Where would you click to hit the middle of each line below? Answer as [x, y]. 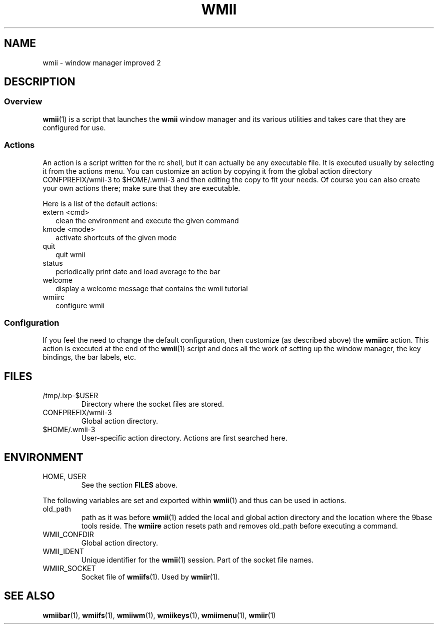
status [53, 263]
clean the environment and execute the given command [147, 220]
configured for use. [74, 127]
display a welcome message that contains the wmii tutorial [152, 288]
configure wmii [80, 305]
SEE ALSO [29, 596]
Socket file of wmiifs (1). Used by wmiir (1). [150, 577]
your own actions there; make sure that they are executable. [141, 188]
